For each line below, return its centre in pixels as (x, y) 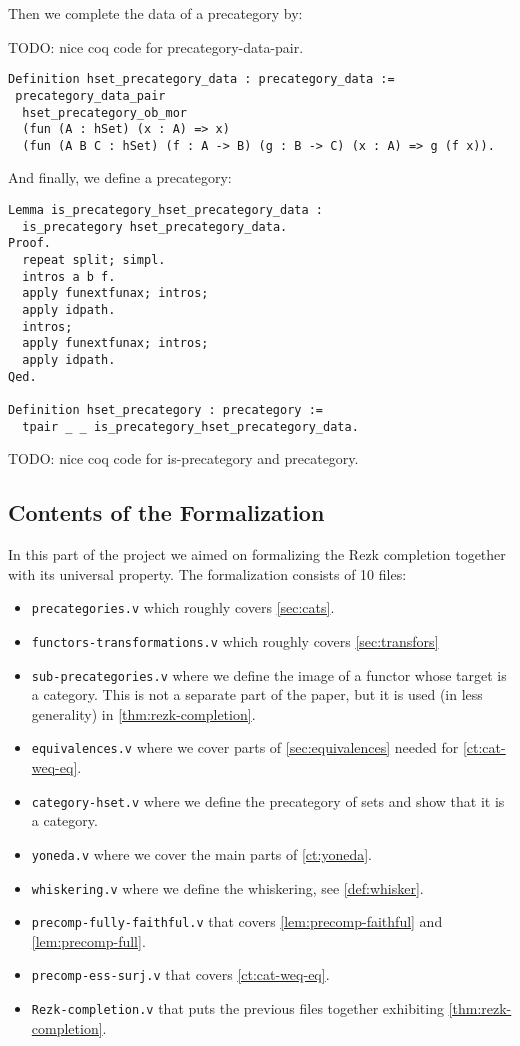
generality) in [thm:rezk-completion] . (143, 713)
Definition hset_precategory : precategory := (165, 409)
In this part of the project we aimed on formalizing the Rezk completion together (257, 554)
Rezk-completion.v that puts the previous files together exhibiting (237, 1008)
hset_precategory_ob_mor (104, 112)
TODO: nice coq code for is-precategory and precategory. (183, 458)
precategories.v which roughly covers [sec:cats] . (183, 607)
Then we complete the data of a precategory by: (155, 13)
